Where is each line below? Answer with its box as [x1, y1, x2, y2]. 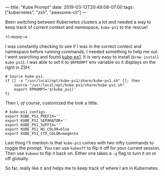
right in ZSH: [5, 64, 31, 70]
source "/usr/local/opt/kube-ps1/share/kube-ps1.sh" [14, 83, 125, 88]
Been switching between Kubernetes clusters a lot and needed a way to [5, 19, 152, 25]
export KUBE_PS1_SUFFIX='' [5, 123, 61, 128]
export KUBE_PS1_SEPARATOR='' [5, 118, 68, 123]
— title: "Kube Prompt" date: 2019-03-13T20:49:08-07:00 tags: [5, 4, 134, 10]
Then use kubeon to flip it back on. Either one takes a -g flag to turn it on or [5, 150, 157, 156]
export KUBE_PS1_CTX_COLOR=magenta [5, 131, 79, 136]
